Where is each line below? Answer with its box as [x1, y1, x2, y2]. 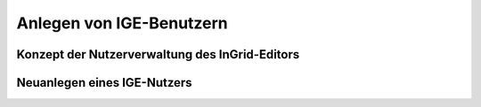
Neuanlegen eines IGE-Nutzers [16, 75, 192, 90]
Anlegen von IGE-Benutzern [16, 13, 229, 33]
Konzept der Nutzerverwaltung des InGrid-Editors [16, 47, 300, 62]
